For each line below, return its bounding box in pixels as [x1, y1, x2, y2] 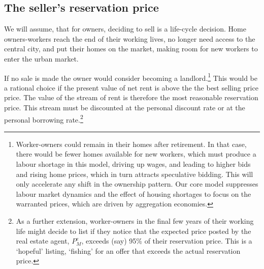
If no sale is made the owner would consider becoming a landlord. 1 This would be [4, 71, 257, 83]
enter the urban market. [4, 53, 79, 64]
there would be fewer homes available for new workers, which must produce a [16, 148, 256, 159]
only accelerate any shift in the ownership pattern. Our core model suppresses [16, 178, 258, 189]
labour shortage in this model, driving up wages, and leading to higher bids [16, 159, 251, 169]
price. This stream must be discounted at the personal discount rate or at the [4, 102, 245, 113]
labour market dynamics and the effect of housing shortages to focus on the [16, 188, 251, 199]
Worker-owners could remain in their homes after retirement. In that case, [16, 138, 247, 149]
